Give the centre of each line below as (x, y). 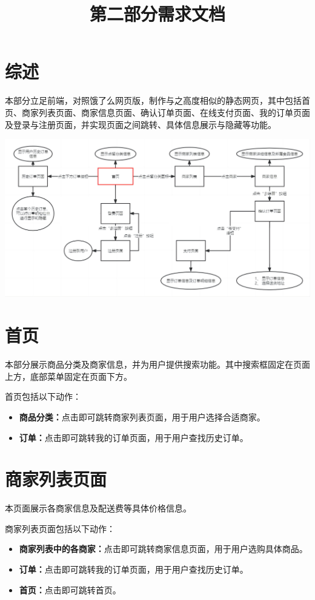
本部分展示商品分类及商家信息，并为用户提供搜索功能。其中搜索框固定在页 (153, 364)
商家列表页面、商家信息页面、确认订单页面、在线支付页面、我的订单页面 (166, 112)
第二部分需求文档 (157, 14)
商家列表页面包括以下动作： (60, 528)
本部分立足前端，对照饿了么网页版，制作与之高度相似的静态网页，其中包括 (153, 100)
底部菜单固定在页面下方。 (81, 376)
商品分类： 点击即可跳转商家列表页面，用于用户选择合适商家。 (142, 416)
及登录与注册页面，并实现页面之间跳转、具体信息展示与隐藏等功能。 (141, 124)
